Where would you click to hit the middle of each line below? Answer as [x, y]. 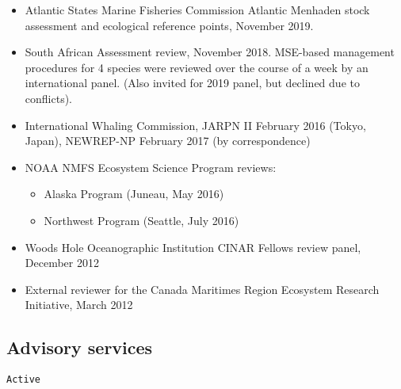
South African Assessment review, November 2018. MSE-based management [210, 52]
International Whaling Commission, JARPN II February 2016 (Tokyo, [195, 125]
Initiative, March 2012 [79, 305]
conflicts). [48, 98]
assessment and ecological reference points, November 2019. [169, 25]
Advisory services [80, 347]
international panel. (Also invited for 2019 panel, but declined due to [192, 83]
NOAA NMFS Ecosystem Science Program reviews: [151, 167]
